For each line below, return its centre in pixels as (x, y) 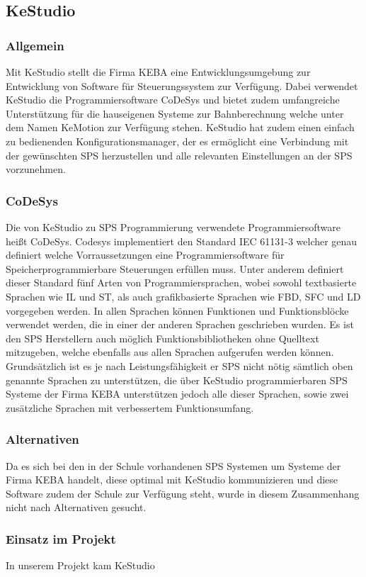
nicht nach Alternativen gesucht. (76, 507)
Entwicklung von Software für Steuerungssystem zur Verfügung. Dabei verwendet (182, 85)
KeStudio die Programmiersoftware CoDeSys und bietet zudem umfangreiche (173, 100)
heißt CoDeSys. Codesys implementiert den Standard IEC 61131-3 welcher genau (182, 241)
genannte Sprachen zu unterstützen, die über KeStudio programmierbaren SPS (177, 380)
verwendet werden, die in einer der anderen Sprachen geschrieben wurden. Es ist (180, 324)
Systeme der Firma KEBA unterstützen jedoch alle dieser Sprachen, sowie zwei (177, 394)
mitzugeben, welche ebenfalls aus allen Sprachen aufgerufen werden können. (170, 352)
